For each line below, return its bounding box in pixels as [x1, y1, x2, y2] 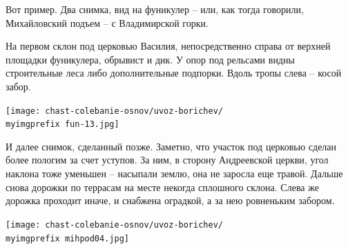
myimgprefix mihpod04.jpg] [6, 233, 129, 243]
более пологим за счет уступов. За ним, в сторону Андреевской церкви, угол [6, 152, 329, 167]
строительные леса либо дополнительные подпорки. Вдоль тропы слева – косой [6, 66, 342, 80]
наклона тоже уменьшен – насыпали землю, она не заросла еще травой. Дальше [6, 166, 343, 181]
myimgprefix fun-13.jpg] [6, 119, 119, 130]
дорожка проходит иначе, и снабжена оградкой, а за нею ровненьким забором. [6, 193, 335, 208]
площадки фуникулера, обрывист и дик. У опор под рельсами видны [6, 52, 295, 66]
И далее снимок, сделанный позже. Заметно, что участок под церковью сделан [6, 139, 337, 153]
